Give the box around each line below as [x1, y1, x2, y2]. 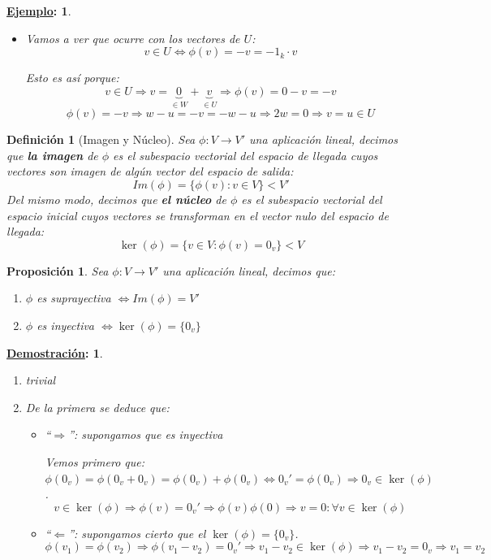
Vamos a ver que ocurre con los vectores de [25, 29, 240, 46]
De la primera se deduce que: [25, 398, 170, 415]
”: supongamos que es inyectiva [68, 426, 223, 443]
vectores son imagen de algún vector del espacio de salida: [6, 163, 294, 180]
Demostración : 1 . [6, 344, 103, 361]
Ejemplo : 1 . [6, 2, 71, 19]
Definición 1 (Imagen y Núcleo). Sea [6, 131, 196, 148]
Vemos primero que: [45, 453, 145, 470]
